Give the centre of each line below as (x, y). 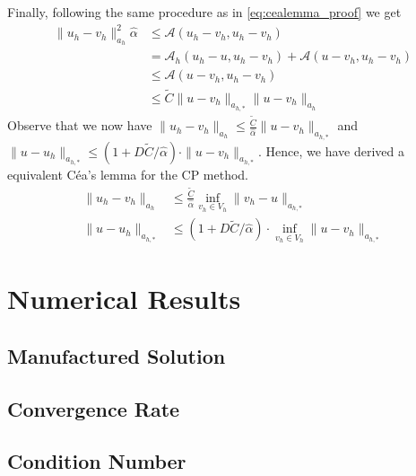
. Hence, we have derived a (331, 150)
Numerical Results (124, 299)
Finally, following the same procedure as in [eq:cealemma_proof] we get (204, 12)
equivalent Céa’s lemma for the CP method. (128, 175)
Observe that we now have (80, 125)
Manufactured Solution (117, 355)
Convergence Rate (94, 408)
